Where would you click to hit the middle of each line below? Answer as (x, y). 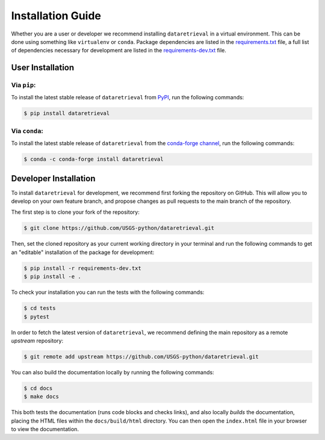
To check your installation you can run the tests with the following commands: (108, 293)
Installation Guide (56, 16)
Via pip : (23, 85)
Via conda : (27, 131)
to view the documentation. (45, 429)
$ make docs (42, 397)
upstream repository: (37, 341)
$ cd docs (38, 388)
